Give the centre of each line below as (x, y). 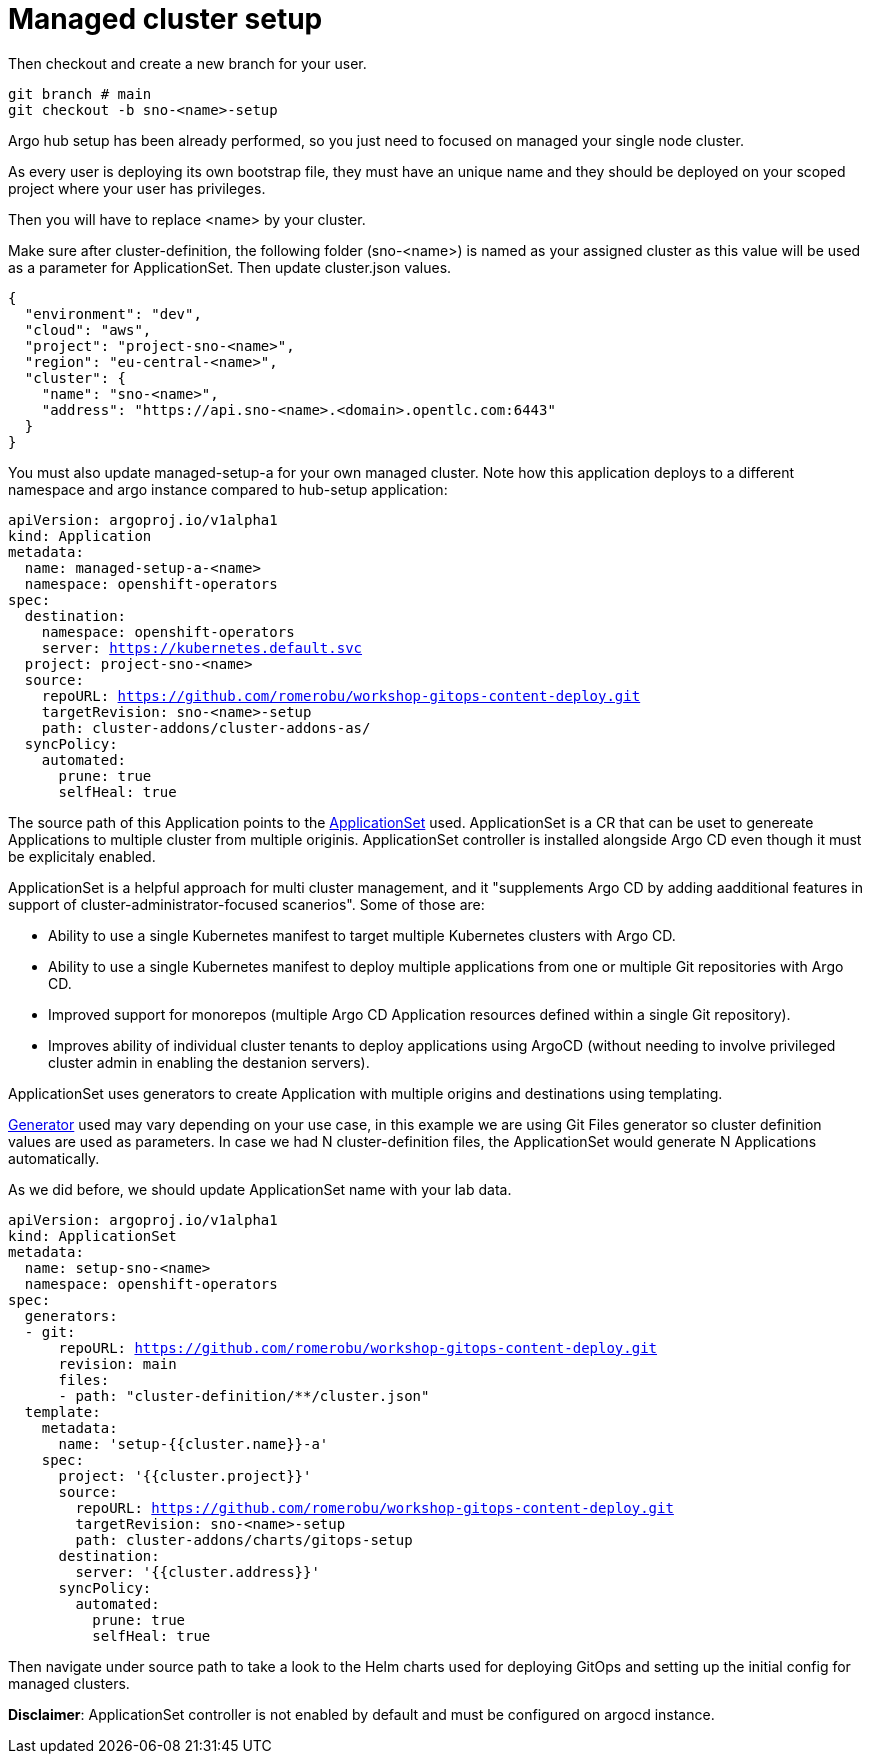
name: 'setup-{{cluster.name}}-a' (193, 1443)
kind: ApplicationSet (92, 1235)
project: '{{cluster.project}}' (185, 1475)
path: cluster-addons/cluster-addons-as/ (206, 727)
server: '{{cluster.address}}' (197, 1571)
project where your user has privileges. (137, 188)
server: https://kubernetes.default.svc (202, 647)
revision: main (117, 1363)
